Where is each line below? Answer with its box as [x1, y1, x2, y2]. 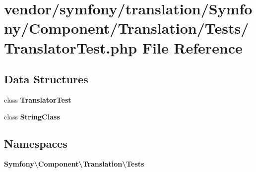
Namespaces [4, 135, 67, 151]
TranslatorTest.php [4, 37, 137, 57]
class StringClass [4, 111, 60, 121]
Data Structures [4, 71, 88, 87]
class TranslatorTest [4, 94, 71, 105]
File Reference [142, 37, 243, 57]
